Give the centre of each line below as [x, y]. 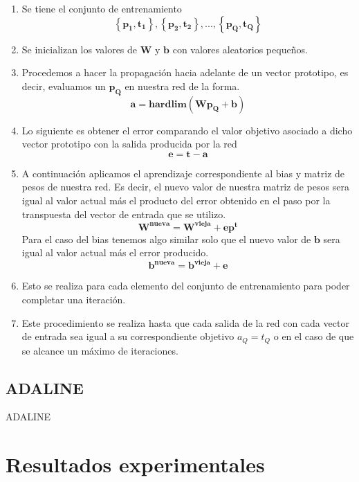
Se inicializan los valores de [80, 49]
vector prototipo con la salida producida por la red [129, 144]
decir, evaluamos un [64, 86]
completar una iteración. [74, 299]
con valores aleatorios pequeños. [240, 49]
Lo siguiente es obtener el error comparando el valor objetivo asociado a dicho [187, 130]
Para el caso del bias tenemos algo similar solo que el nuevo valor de [166, 239]
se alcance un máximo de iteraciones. [100, 350]
